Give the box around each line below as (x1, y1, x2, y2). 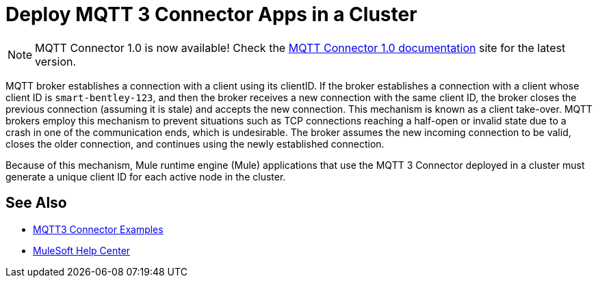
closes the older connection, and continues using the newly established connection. (5, 137, 385, 150)
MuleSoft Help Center (33, 244, 131, 256)
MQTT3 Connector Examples (33, 223, 164, 235)
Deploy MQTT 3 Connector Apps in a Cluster (5, 3, 417, 26)
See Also (5, 194, 67, 212)
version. (35, 54, 77, 68)
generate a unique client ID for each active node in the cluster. (5, 170, 286, 183)
